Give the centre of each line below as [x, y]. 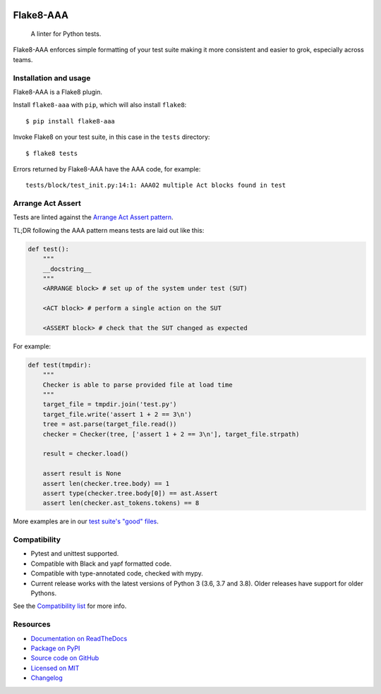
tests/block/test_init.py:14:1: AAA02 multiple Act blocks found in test [156, 185]
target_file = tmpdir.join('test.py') [110, 404]
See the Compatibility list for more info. [70, 606]
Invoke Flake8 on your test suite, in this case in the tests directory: [111, 137]
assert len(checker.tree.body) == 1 [106, 483]
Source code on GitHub [65, 658]
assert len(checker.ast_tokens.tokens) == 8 [121, 503]
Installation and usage [52, 78]
